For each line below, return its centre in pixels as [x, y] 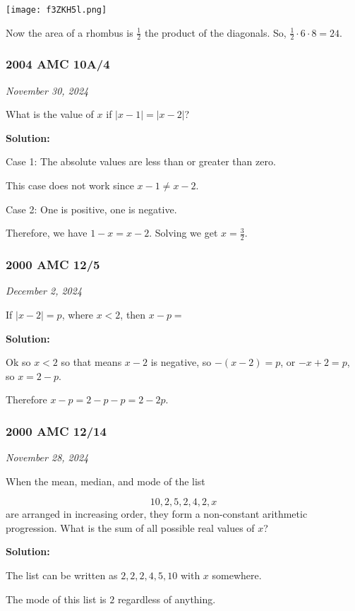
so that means [91, 362]
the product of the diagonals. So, [215, 32]
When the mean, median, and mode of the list [106, 481]
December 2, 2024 [44, 291]
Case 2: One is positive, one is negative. [91, 209]
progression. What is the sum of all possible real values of [130, 527]
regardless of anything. [167, 599]
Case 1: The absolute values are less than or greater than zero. [141, 161]
